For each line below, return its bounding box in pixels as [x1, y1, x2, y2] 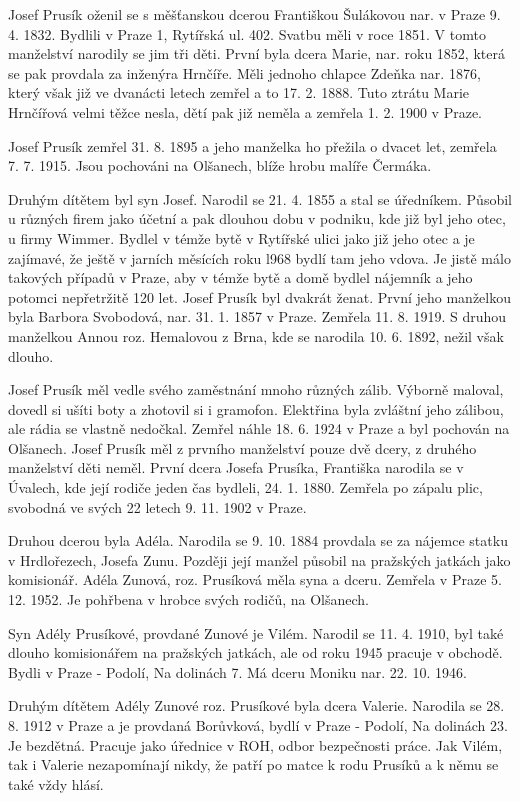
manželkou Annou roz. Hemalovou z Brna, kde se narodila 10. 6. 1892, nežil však [8, 325, 504, 346]
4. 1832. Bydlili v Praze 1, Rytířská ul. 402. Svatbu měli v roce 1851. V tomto [8, 23, 486, 44]
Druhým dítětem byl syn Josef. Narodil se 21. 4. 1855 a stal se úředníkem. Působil [8, 188, 512, 209]
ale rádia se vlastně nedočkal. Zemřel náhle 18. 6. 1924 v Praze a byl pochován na [8, 418, 510, 439]
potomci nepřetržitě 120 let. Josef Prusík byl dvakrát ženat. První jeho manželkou [8, 286, 512, 307]
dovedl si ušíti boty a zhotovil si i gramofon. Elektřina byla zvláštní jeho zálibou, [8, 398, 504, 419]
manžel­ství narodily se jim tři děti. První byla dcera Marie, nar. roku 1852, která [8, 43, 505, 64]
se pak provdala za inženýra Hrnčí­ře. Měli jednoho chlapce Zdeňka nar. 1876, [8, 62, 481, 83]
